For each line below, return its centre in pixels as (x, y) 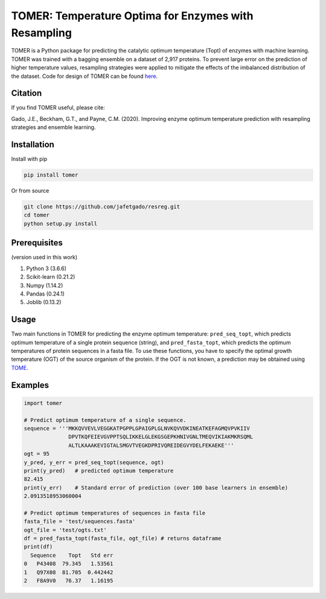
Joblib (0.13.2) (44, 302)
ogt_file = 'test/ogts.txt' (65, 530)
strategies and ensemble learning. (53, 128)
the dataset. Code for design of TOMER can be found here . (85, 76)
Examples (30, 385)
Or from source (30, 191)
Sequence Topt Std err (72, 555)
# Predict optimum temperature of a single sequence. (105, 420)
